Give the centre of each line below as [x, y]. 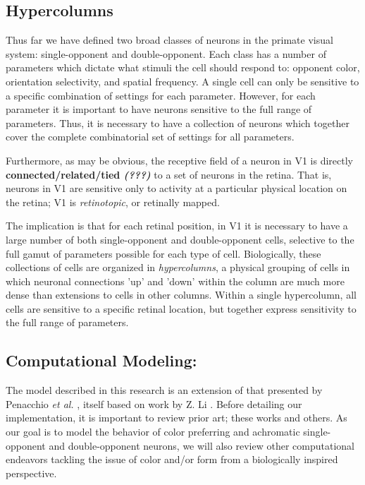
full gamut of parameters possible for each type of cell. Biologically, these [163, 253]
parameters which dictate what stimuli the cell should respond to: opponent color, [183, 67]
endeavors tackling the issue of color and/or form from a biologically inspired [172, 459]
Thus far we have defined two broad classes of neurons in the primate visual [169, 40]
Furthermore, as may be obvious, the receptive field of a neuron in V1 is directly [179, 160]
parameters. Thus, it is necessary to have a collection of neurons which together [178, 122]
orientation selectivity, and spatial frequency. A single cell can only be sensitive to [182, 81]
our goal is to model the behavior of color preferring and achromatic [153, 432]
